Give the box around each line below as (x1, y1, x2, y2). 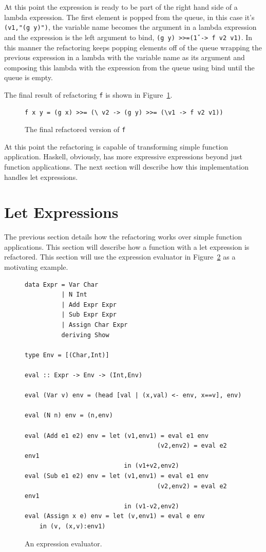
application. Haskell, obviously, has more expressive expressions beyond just (4, 151, 242, 162)
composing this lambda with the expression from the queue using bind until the (4, 62, 255, 72)
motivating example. (4, 262, 68, 272)
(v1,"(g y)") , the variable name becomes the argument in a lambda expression (4, 22, 257, 32)
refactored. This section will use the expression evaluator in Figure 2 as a (4, 251, 236, 262)
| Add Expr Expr (61, 301, 117, 308)
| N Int (61, 291, 87, 299)
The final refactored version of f (25, 124, 126, 135)
